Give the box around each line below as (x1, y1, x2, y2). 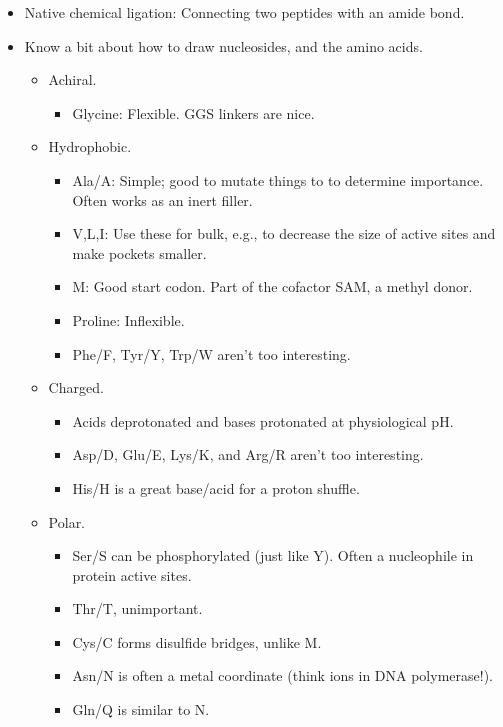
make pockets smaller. (72, 242, 207, 263)
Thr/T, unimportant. (72, 598, 203, 619)
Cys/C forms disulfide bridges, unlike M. (72, 631, 322, 652)
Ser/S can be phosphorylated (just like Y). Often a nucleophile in (72, 545, 474, 566)
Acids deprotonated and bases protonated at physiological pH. (72, 410, 454, 431)
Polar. (48, 511, 86, 532)
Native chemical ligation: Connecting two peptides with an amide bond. (24, 2, 465, 22)
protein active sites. (72, 564, 192, 585)
